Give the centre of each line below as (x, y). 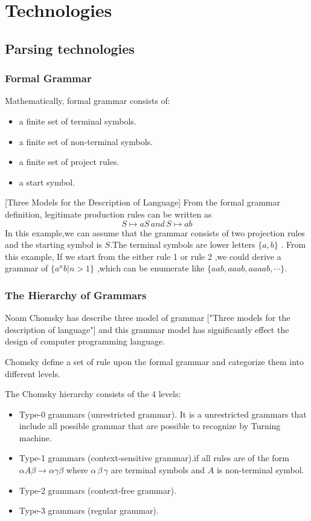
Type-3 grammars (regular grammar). (89, 510)
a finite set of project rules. (69, 162)
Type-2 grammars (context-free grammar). (98, 490)
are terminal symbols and (158, 470)
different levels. (33, 373)
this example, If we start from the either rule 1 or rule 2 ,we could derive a (143, 256)
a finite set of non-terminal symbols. (86, 141)
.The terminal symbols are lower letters (183, 244)
